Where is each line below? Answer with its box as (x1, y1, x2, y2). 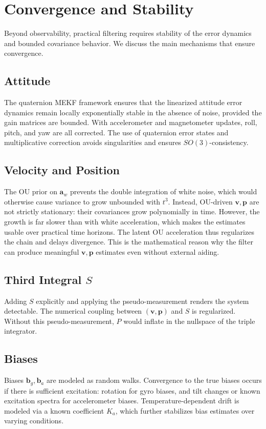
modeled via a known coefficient (4, 405, 104, 416)
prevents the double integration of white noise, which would (70, 186, 257, 197)
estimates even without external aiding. (96, 246, 219, 257)
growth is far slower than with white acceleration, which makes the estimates (4, 216, 246, 227)
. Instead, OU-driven (168, 196, 233, 207)
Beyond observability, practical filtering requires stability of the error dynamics (4, 28, 252, 38)
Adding (4, 295, 27, 306)
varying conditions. (4, 415, 64, 426)
